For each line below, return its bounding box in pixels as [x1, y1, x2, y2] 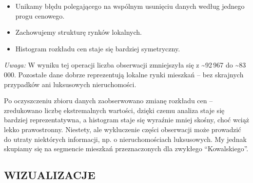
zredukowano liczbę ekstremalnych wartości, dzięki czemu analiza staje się [4, 105, 225, 115]
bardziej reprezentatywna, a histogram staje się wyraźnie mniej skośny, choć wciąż [4, 114, 249, 125]
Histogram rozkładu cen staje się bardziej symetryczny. [15, 43, 180, 53]
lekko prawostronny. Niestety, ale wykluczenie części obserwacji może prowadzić [4, 124, 241, 134]
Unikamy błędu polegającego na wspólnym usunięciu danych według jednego [15, 1, 245, 11]
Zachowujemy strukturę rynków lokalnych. [15, 27, 142, 37]
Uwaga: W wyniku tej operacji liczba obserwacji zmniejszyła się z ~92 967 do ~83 [4, 60, 246, 70]
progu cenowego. [15, 10, 65, 21]
